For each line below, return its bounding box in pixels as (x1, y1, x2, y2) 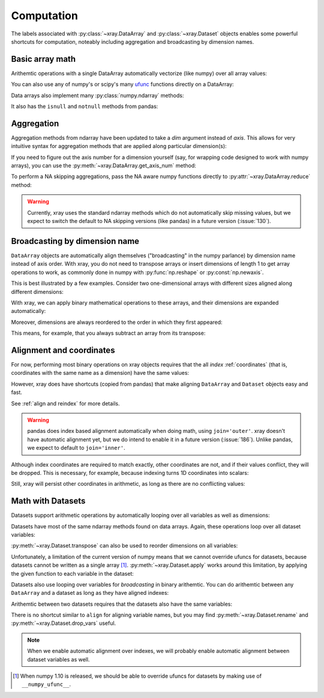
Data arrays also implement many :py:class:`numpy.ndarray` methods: (11, 92, 184, 99)
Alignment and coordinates (11, 345, 115, 355)
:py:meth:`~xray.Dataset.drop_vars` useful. (11, 619, 116, 627)
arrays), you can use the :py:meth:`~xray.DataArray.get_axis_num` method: (11, 162, 196, 169)
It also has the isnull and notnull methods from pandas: (11, 103, 158, 110)
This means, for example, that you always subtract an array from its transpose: (11, 330, 206, 337)
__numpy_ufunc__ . (22, 681, 71, 688)
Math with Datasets (11, 496, 86, 506)
